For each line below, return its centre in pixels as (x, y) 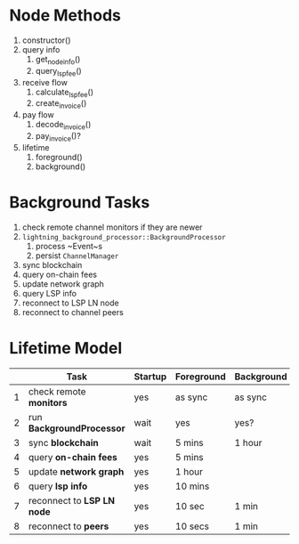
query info (41, 49)
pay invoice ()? (58, 137)
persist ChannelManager (77, 256)
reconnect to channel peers (73, 312)
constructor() (46, 40)
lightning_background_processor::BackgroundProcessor (124, 237)
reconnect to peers (69, 526)
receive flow (45, 82)
